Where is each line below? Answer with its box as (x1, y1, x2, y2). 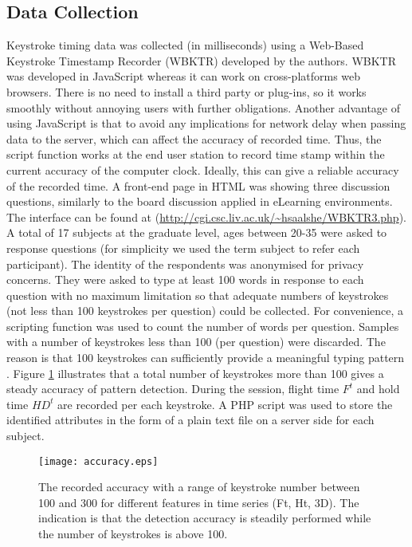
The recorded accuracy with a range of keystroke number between (38, 478, 360, 495)
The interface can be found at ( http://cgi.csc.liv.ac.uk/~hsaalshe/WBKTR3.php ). (6, 208, 406, 225)
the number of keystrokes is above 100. (38, 525, 228, 542)
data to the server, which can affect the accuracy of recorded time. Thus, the (6, 130, 382, 147)
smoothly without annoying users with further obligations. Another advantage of (6, 99, 401, 116)
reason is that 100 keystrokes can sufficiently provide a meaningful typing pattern (6, 349, 405, 366)
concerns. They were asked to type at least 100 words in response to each (6, 271, 364, 288)
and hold (356, 380, 400, 397)
